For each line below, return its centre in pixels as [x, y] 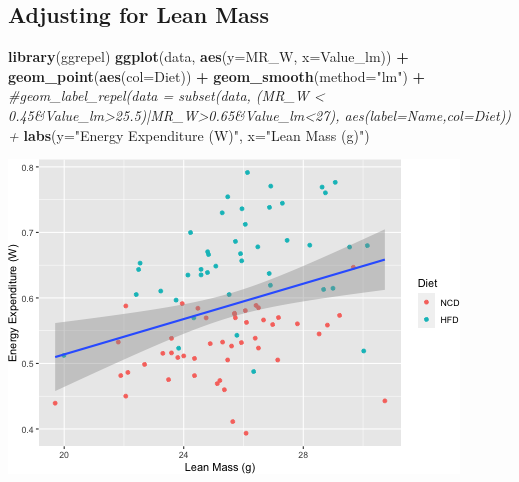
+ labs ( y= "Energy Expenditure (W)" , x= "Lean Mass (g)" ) [189, 134]
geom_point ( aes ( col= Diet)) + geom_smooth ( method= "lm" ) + [217, 75]
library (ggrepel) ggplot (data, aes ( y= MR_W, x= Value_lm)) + [208, 56]
